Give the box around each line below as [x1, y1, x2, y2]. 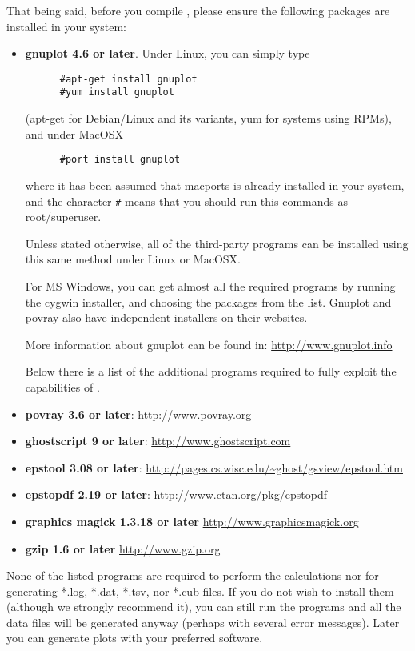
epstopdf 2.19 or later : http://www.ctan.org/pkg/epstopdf [25, 486, 327, 503]
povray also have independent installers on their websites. [25, 309, 308, 326]
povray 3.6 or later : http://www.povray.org [25, 405, 252, 422]
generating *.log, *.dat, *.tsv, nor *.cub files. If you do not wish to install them [6, 582, 394, 599]
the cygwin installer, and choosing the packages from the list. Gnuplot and [25, 293, 392, 310]
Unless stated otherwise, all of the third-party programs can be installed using [25, 235, 409, 251]
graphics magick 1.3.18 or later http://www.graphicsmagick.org [25, 512, 359, 529]
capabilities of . [25, 378, 100, 395]
